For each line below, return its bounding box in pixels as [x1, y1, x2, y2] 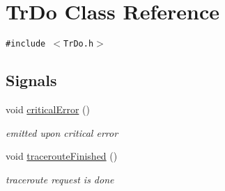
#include [6, 39, 46, 49]
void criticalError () [6, 101, 90, 116]
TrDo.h [63, 39, 94, 49]
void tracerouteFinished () [6, 149, 118, 163]
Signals [6, 69, 57, 91]
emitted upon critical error [6, 125, 118, 140]
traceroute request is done [6, 172, 114, 186]
